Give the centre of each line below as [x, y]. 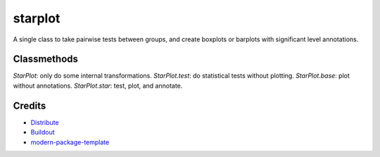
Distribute [45, 122]
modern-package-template [70, 142]
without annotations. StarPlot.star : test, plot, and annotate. [98, 86]
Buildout [43, 132]
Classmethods [46, 59]
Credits [30, 105]
